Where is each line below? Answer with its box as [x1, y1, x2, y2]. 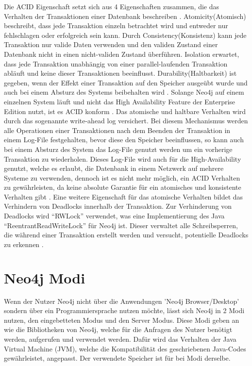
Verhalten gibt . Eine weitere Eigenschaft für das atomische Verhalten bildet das [4, 191, 243, 201]
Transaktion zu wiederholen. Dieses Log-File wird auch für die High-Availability [4, 153, 241, 164]
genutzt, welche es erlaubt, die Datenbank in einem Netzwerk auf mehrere [4, 163, 224, 173]
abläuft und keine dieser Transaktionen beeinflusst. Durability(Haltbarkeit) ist [4, 68, 237, 78]
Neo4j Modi [4, 267, 85, 287]
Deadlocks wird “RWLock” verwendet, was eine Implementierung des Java [4, 211, 225, 221]
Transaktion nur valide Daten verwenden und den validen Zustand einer [4, 39, 218, 50]
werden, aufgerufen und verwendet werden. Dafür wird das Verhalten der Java [4, 333, 236, 344]
